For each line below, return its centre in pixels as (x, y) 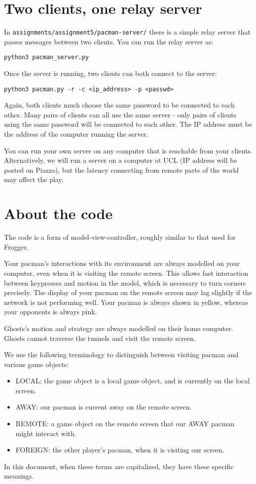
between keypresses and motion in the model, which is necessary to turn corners (125, 282)
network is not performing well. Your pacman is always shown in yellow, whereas (126, 302)
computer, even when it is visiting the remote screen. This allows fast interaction (126, 273)
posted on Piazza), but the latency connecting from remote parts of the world (122, 169)
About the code (58, 213)
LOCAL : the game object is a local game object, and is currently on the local (133, 381)
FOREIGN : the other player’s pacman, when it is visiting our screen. (120, 450)
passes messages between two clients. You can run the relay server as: (109, 41)
